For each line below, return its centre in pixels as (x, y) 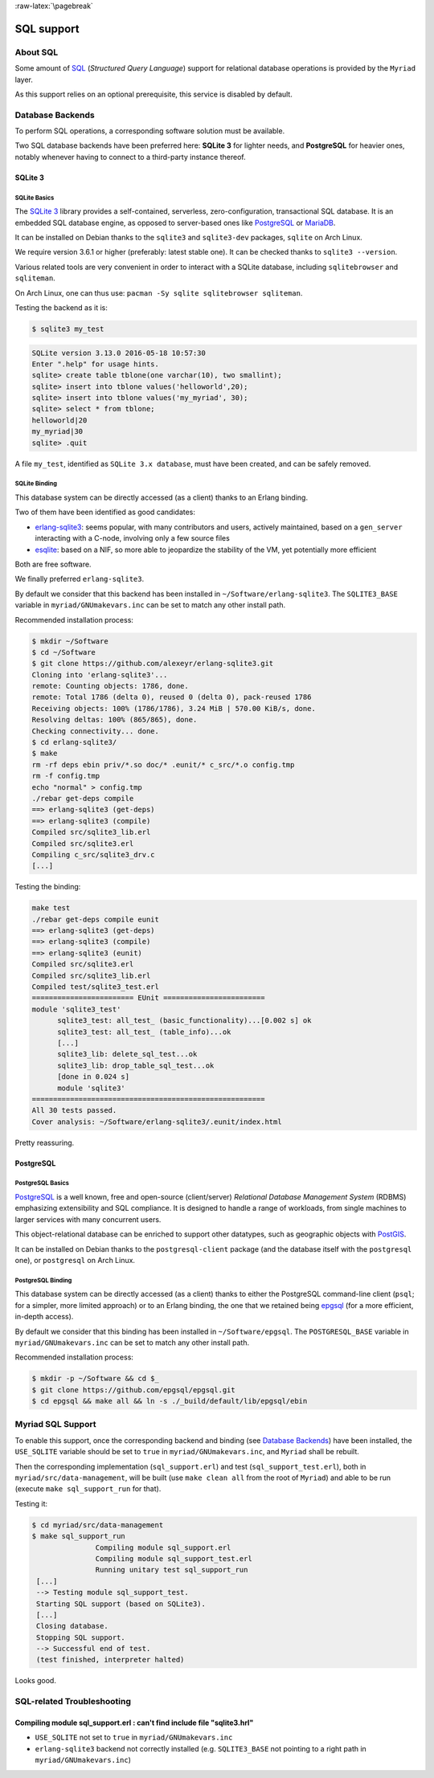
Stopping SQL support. (81, 1637)
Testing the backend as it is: (61, 307)
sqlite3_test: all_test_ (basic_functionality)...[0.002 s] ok (184, 1021)
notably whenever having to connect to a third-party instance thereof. (130, 157)
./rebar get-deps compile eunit (96, 919)
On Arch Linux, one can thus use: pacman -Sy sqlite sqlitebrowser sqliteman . (159, 292)
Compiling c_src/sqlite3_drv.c (94, 854)
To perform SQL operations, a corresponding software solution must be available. (150, 131)
